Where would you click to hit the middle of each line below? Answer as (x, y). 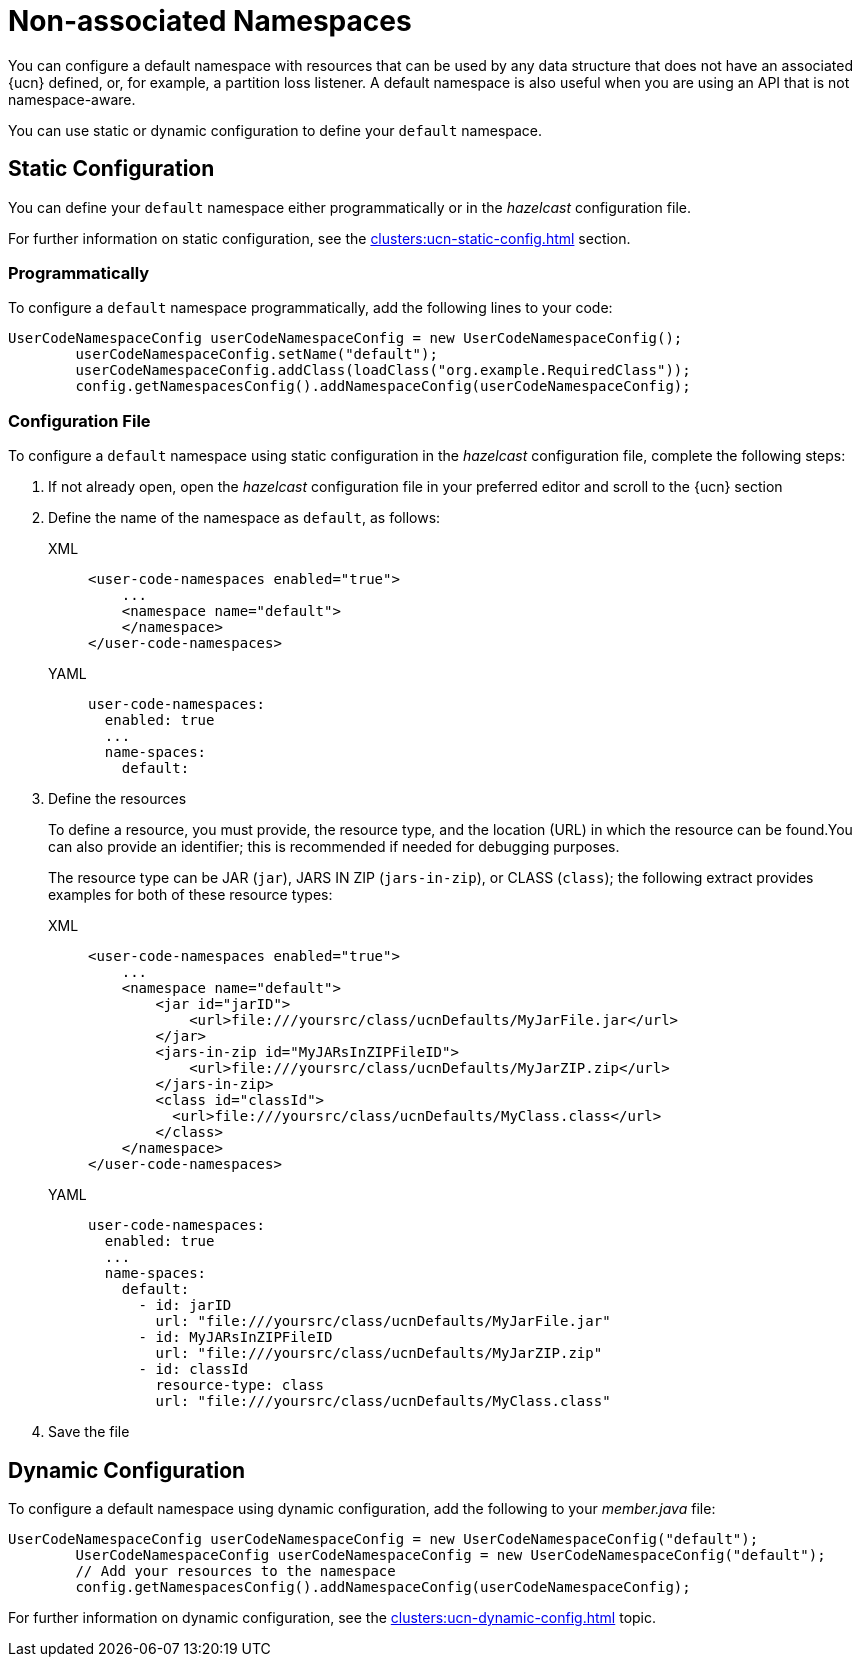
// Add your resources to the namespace (235, 1570)
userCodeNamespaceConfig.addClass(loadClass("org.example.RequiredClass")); (383, 370)
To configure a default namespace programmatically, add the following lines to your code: (310, 308)
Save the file (89, 1432)
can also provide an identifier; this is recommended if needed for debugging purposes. (334, 847)
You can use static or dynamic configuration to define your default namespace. (275, 130)
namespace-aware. (72, 99)
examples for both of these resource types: (190, 895)
